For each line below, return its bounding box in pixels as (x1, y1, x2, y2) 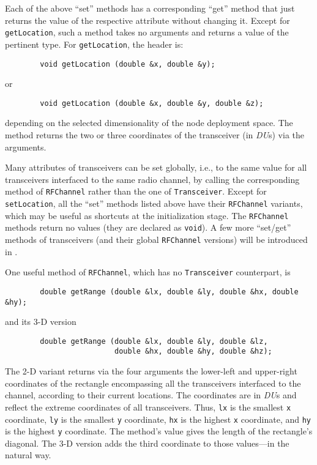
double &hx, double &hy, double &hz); (114, 347, 272, 356)
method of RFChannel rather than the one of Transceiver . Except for (5, 185, 267, 198)
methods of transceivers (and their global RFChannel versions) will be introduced (5, 233, 308, 245)
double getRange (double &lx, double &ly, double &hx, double (40, 287, 299, 296)
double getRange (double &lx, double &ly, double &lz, (40, 337, 268, 346)
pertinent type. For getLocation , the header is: (5, 37, 184, 50)
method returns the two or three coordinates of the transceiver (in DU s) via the (5, 128, 305, 141)
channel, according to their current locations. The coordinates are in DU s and (5, 389, 297, 401)
